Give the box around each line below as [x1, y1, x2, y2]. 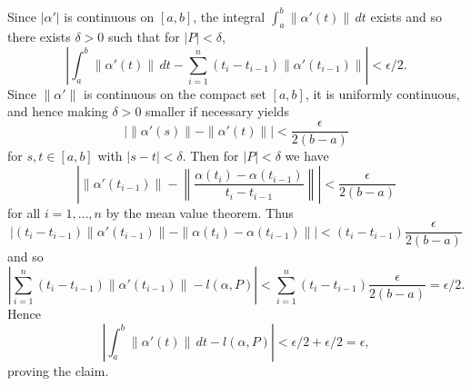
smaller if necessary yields [145, 102, 289, 121]
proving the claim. [7, 361, 109, 380]
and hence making [7, 102, 108, 121]
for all [7, 203, 41, 222]
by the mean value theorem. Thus [105, 203, 294, 222]
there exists [7, 27, 71, 46]
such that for [107, 27, 180, 46]
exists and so [370, 6, 442, 25]
